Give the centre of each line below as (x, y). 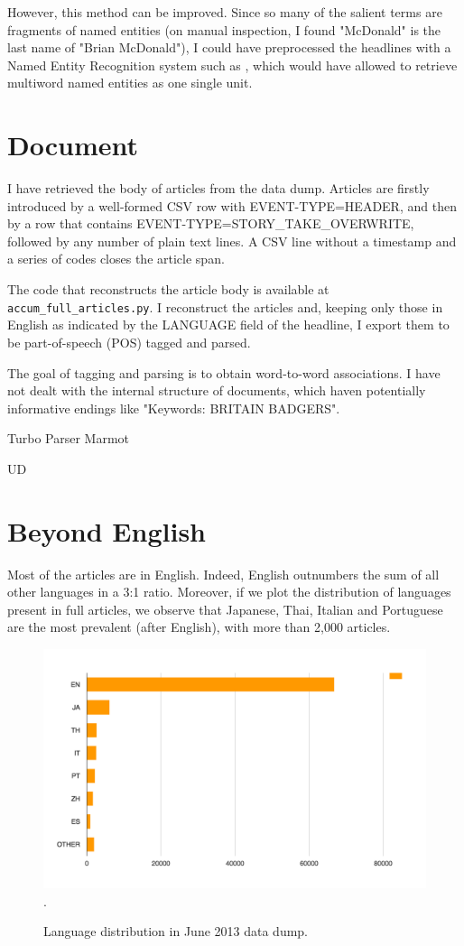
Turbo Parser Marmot (69, 438)
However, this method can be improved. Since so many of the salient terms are (225, 12)
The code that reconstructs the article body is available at (168, 289)
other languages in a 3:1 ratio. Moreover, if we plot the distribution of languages (229, 592)
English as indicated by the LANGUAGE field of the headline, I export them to (228, 325)
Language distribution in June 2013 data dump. (176, 931)
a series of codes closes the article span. (116, 259)
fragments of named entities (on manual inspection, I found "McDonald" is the (224, 29)
